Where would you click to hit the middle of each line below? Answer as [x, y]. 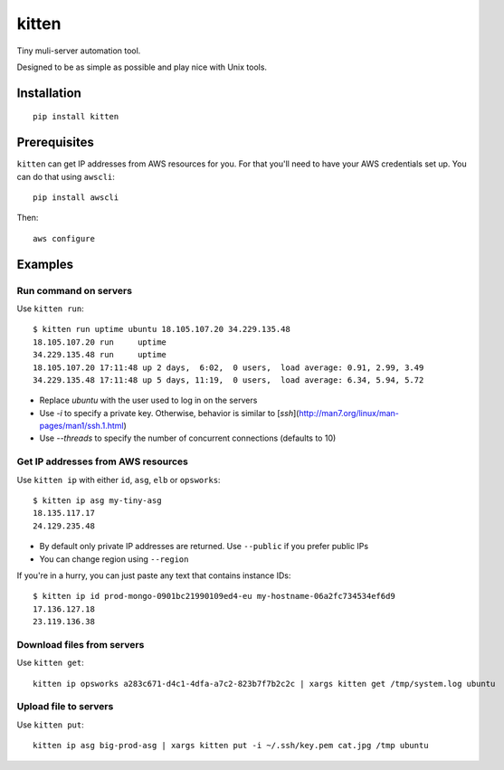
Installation [49, 93]
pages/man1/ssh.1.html [81, 426]
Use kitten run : [51, 309]
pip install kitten [76, 117]
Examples [45, 264]
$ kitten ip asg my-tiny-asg [97, 501]
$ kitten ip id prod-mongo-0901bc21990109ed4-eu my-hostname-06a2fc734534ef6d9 [214, 596]
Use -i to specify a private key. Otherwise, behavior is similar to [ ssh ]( [169, 413]
